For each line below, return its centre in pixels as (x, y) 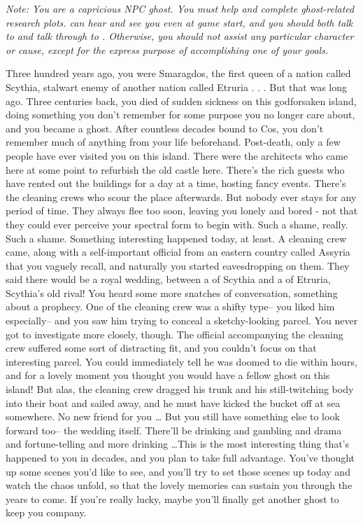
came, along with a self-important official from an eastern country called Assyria (178, 252)
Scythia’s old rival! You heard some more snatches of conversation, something (172, 292)
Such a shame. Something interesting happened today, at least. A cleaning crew (176, 238)
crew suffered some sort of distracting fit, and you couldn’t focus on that (161, 348)
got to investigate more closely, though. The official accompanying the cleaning (175, 334)
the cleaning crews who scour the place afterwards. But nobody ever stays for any (181, 196)
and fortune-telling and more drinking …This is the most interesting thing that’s (178, 444)
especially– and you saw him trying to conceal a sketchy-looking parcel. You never (182, 320)
